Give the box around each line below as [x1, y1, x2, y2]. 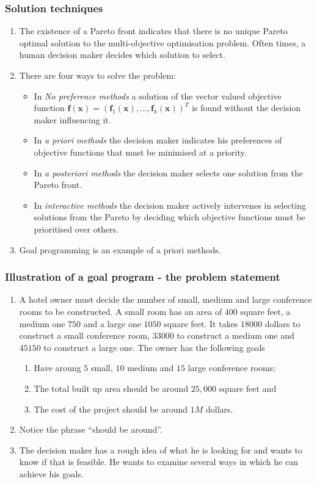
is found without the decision [192, 101, 301, 114]
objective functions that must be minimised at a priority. [34, 145, 247, 158]
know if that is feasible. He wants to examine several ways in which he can [19, 455, 298, 468]
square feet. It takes [164, 317, 238, 330]
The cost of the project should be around [34, 402, 188, 415]
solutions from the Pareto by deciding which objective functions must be [34, 211, 305, 223]
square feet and [219, 381, 277, 394]
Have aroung [34, 361, 81, 374]
